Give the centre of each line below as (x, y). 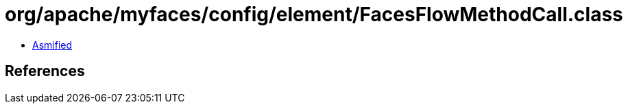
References (45, 71)
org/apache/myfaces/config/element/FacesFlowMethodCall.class (314, 14)
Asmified (52, 45)
